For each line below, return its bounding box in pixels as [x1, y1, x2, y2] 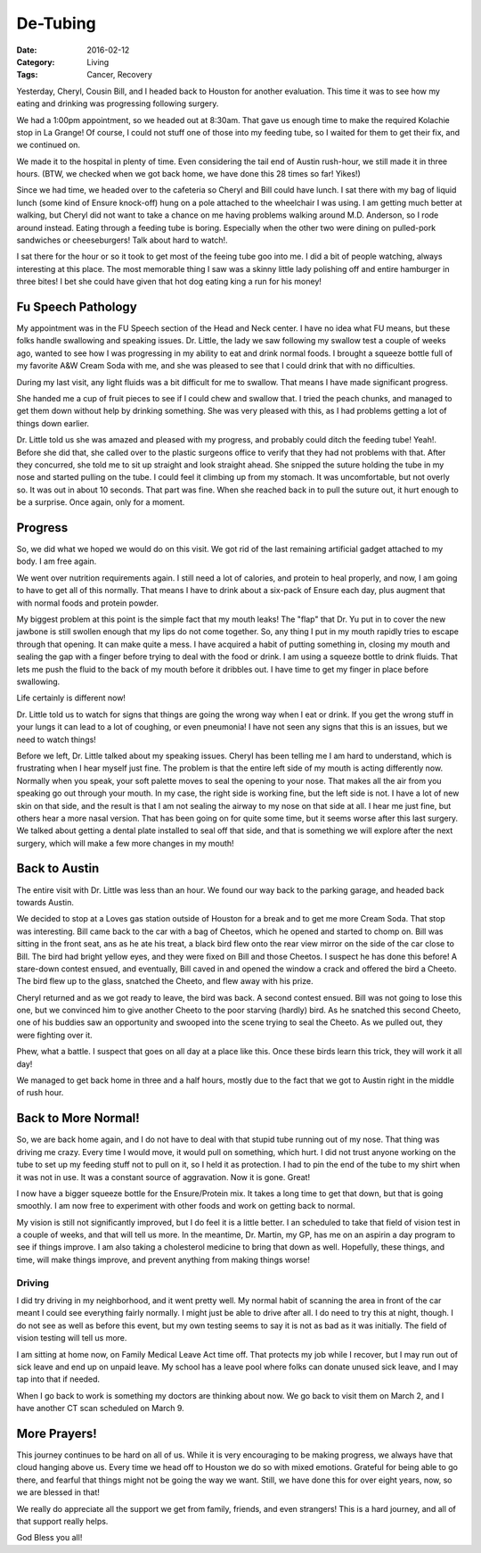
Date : [16, 45, 37, 55]
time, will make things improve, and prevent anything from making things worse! [16, 1254, 311, 1265]
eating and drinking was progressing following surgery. [16, 98, 219, 109]
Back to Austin [16, 861, 100, 876]
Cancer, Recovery [86, 70, 153, 80]
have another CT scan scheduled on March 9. [16, 1403, 184, 1414]
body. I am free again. [16, 556, 97, 566]
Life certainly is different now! [16, 692, 126, 704]
